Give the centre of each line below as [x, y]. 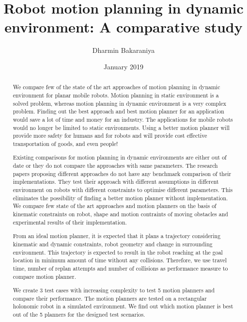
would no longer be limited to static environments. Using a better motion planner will [121, 127]
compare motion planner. [45, 276]
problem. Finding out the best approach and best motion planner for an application [118, 111]
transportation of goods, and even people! [65, 143]
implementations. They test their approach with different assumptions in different [116, 182]
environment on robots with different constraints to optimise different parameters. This [123, 190]
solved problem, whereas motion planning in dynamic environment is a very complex [120, 103]
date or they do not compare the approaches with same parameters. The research [115, 166]
